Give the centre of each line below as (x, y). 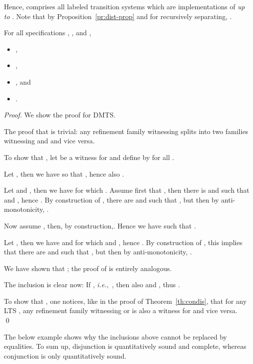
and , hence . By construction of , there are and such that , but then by (112, 199)
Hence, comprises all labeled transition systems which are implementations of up (125, 6)
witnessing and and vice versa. (49, 141)
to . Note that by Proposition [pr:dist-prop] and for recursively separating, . (118, 16)
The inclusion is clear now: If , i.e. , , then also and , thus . (92, 284)
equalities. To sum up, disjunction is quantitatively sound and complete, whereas (125, 346)
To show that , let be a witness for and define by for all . (89, 157)
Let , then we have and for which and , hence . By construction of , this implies (123, 242)
